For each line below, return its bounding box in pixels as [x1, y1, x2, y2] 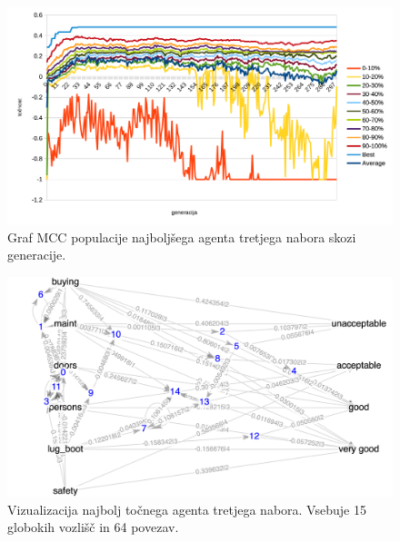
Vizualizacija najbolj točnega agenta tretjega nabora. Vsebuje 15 [7, 499, 366, 518]
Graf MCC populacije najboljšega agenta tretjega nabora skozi [7, 227, 356, 246]
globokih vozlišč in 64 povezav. [7, 517, 179, 537]
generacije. [7, 245, 66, 264]
